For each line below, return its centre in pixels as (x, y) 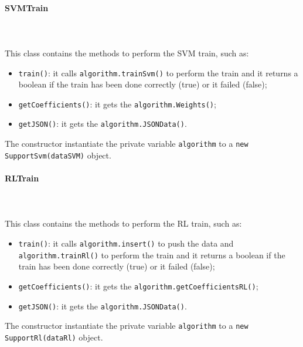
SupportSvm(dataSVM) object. (58, 155)
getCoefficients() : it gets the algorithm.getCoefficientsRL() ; (138, 286)
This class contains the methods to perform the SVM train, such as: (127, 53)
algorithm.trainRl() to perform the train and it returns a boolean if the (152, 255)
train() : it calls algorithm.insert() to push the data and (126, 243)
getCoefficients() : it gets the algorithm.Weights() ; (117, 104)
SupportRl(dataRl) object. (54, 337)
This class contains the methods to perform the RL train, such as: (123, 223)
